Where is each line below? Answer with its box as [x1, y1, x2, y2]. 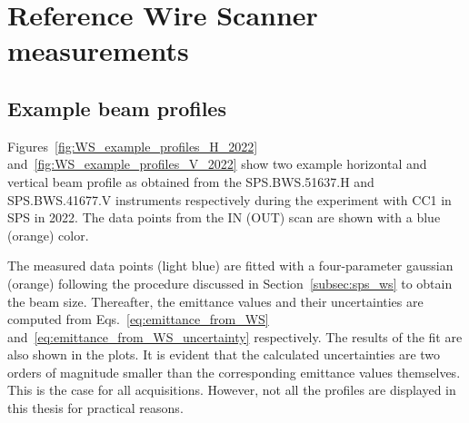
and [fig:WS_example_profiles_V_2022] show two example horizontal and [7, 154, 427, 173]
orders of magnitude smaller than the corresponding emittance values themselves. [7, 362, 461, 381]
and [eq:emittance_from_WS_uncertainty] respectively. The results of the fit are [7, 327, 463, 346]
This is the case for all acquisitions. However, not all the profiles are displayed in [7, 380, 456, 399]
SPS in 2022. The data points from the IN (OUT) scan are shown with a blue [7, 208, 441, 227]
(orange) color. [7, 225, 89, 244]
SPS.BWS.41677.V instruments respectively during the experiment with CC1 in [7, 190, 452, 209]
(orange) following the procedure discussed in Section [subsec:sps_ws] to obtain [7, 273, 453, 292]
